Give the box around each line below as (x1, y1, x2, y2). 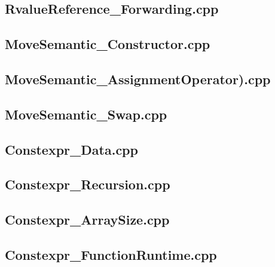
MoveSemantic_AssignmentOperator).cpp (5, 69, 271, 88)
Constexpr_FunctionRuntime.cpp (5, 245, 217, 263)
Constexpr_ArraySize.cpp (5, 210, 170, 229)
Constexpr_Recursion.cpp (5, 175, 170, 194)
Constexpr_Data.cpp (5, 140, 138, 158)
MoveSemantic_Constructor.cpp (5, 35, 210, 53)
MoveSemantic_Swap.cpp (5, 105, 167, 123)
